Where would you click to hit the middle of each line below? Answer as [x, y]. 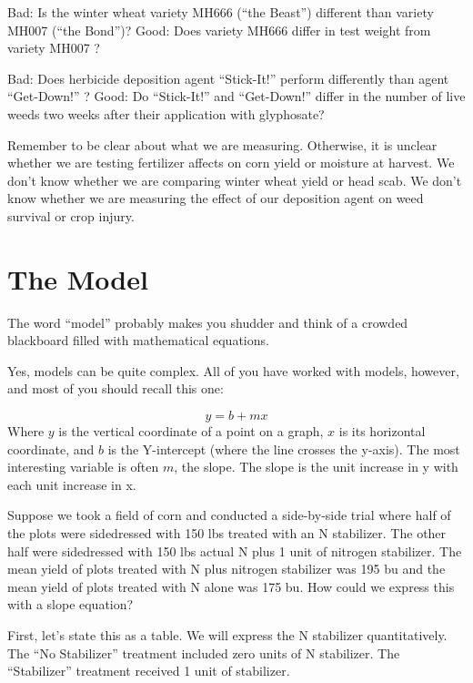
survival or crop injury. [71, 215]
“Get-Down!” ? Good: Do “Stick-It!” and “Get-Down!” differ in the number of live [236, 96]
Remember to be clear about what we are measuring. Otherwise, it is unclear [222, 144]
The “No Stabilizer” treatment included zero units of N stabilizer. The [204, 652]
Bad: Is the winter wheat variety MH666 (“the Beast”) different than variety [221, 12]
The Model [78, 278]
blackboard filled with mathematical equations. [138, 340]
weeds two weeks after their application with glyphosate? [166, 113]
